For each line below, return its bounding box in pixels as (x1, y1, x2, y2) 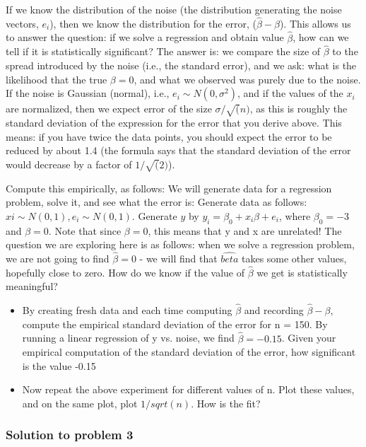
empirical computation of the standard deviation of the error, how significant (22, 344, 356, 359)
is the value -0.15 (22, 358, 96, 373)
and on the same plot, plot (22, 395, 138, 410)
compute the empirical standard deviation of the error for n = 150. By (22, 316, 328, 331)
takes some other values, (241, 250, 347, 265)
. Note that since (48, 223, 122, 238)
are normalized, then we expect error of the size (6, 101, 212, 116)
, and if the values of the (237, 86, 343, 100)
